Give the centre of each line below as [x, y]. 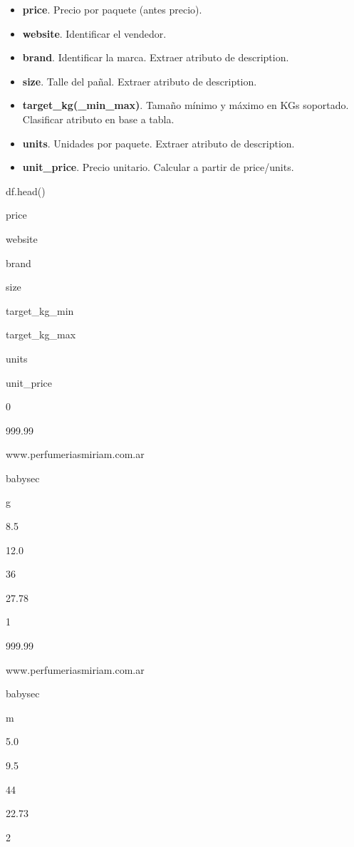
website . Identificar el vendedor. [94, 33]
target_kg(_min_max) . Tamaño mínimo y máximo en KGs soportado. [186, 105]
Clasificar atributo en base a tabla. [98, 119]
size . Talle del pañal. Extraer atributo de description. [140, 81]
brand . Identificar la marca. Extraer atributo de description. [156, 57]
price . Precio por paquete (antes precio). [112, 9]
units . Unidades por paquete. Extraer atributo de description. [158, 143]
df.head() [26, 191]
